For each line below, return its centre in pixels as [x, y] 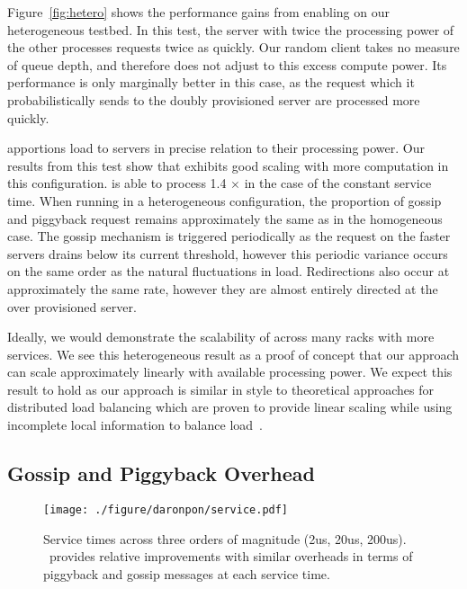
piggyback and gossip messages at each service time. [187, 573]
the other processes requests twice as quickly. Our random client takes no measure [233, 47]
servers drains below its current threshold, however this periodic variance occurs [228, 253]
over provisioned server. [72, 306]
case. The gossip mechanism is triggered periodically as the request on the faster [229, 236]
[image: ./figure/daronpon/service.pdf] [166, 509]
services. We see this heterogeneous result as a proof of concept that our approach [233, 354]
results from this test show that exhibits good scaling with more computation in [228, 165]
